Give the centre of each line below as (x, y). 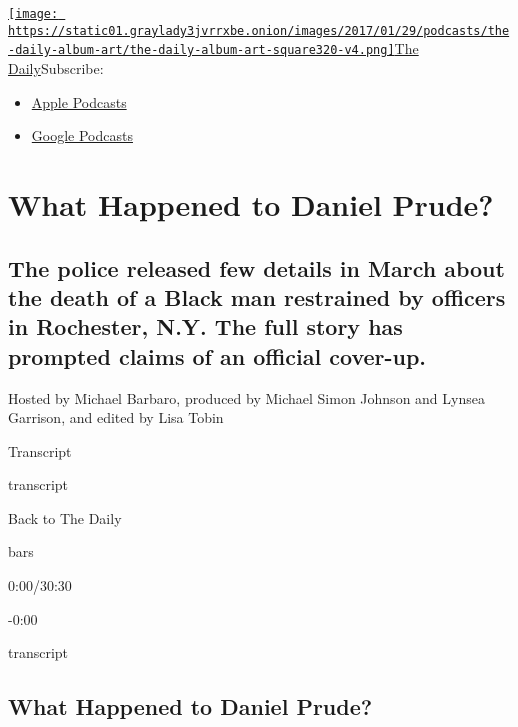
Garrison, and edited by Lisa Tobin (116, 417)
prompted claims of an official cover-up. (217, 355)
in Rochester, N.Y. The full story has (205, 326)
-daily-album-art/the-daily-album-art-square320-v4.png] (201, 50)
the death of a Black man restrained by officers (257, 296)
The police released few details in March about (256, 267)
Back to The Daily (65, 517)
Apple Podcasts (79, 101)
